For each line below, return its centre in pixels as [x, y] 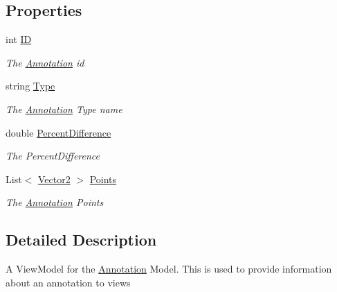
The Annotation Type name [64, 109]
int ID [19, 39]
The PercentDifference [53, 156]
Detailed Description [81, 240]
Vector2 [54, 179]
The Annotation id [45, 62]
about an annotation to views [68, 282]
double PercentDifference [58, 132]
